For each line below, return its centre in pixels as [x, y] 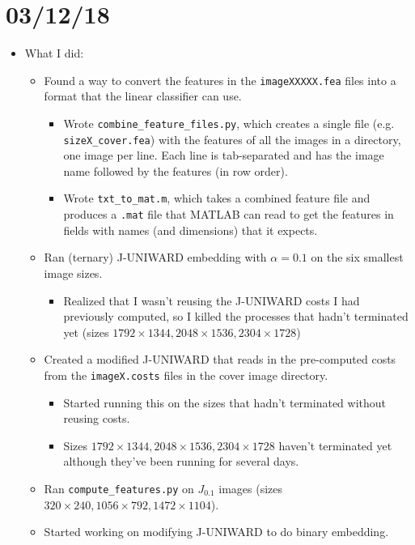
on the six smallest [357, 257]
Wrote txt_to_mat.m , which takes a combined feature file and [217, 198]
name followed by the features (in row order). [176, 170]
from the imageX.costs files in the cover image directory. [186, 375]
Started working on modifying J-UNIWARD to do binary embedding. [216, 532]
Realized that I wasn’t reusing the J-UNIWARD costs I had [212, 300]
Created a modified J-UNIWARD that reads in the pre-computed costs [220, 359]
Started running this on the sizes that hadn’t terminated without [225, 402]
